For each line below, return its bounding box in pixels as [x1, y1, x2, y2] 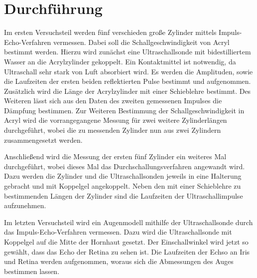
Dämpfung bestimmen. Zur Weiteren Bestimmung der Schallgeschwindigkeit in [4, 105, 245, 115]
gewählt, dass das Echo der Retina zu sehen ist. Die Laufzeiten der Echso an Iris [4, 246, 250, 257]
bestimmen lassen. [4, 266, 60, 276]
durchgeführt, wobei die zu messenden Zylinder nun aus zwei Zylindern [4, 125, 221, 135]
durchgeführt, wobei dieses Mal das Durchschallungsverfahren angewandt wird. [4, 161, 245, 171]
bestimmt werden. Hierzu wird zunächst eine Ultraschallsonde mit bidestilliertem [4, 46, 251, 57]
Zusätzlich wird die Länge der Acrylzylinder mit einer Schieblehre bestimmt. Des [4, 85, 251, 96]
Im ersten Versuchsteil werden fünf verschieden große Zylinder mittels [4, 27, 217, 37]
